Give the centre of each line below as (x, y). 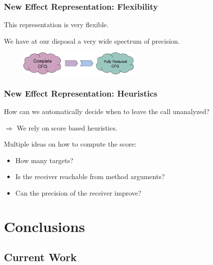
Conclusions (44, 226)
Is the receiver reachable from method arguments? (90, 176)
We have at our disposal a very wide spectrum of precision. (92, 41)
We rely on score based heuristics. (67, 127)
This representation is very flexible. (56, 25)
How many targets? (44, 160)
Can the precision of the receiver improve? (78, 193)
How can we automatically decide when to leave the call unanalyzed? (107, 111)
